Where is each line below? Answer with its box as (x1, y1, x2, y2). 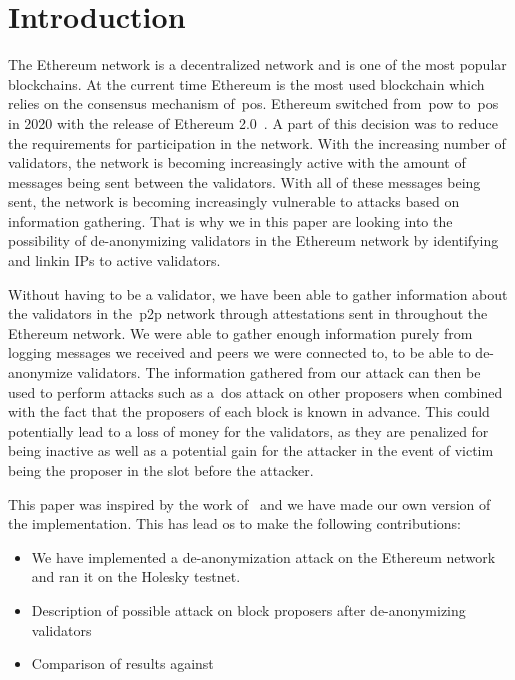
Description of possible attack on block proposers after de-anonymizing (31, 599, 466, 620)
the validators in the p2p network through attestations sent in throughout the (8, 303, 488, 324)
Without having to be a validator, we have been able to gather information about (8, 283, 508, 304)
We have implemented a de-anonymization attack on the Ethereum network (31, 546, 496, 567)
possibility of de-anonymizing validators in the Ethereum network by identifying (8, 230, 499, 251)
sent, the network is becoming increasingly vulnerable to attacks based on (8, 191, 460, 212)
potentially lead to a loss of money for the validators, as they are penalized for (8, 420, 489, 441)
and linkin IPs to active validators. (8, 250, 221, 271)
